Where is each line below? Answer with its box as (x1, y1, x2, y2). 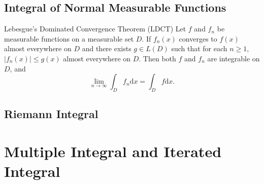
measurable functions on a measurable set (4, 33, 134, 44)
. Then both (139, 53, 176, 63)
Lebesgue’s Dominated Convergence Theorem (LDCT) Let (4, 23, 186, 34)
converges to (179, 33, 217, 44)
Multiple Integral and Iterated (4, 140, 222, 161)
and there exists (82, 43, 131, 54)
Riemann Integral (4, 106, 98, 122)
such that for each (171, 43, 227, 54)
